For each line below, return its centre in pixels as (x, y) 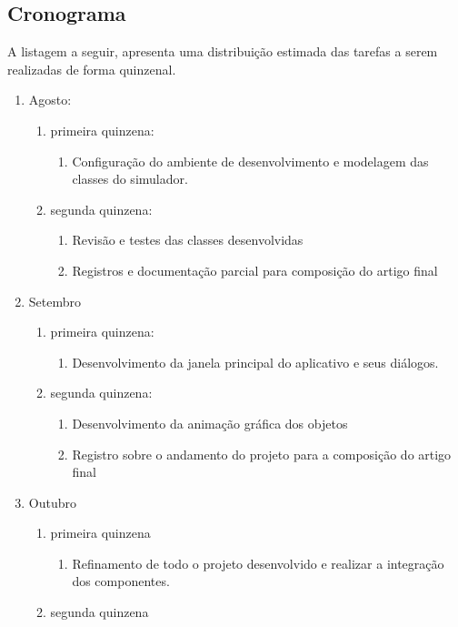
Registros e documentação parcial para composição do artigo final (255, 270)
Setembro (55, 301)
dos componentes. (121, 581)
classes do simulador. (130, 179)
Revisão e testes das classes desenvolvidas (188, 240)
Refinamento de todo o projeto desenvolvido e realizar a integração (258, 563)
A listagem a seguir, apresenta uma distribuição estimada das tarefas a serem (223, 51)
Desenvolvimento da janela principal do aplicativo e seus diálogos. (255, 362)
